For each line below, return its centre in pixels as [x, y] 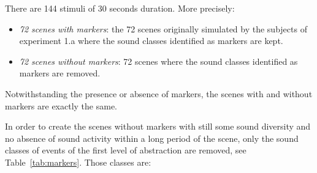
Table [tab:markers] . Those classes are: [78, 162]
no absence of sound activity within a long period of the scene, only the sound [152, 138]
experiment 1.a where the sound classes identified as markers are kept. [151, 41]
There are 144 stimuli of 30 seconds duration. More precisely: [120, 8]
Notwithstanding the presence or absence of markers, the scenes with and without [159, 93]
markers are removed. [60, 73]
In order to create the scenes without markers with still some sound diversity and [158, 126]
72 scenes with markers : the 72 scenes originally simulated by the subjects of [163, 28]
